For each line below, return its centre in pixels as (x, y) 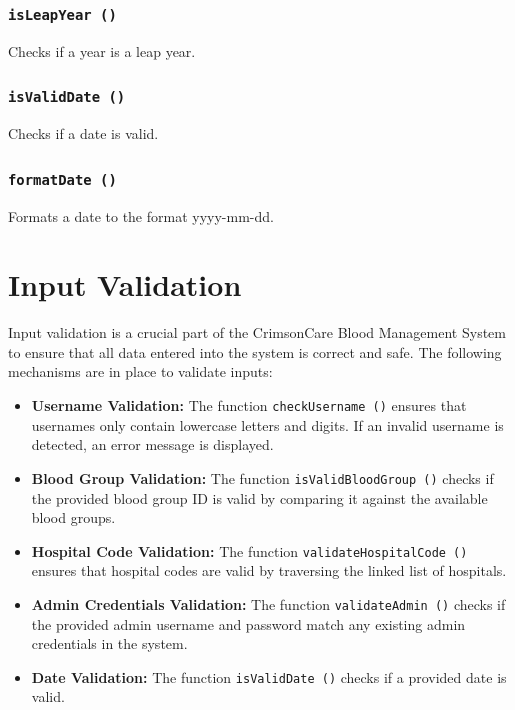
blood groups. (73, 517)
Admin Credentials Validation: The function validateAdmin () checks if (268, 603)
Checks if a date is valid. (83, 133)
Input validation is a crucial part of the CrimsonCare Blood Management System (257, 332)
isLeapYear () (62, 14)
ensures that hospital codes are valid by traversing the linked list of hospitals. (269, 570)
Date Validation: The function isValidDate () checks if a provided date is (269, 676)
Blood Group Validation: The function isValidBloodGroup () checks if (262, 477)
